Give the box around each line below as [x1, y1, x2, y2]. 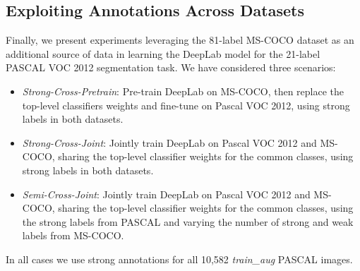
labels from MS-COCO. [22, 228, 124, 243]
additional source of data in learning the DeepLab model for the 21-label [6, 46, 320, 61]
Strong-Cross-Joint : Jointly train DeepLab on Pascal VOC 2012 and [22, 135, 317, 150]
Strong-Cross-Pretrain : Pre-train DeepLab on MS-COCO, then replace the [22, 83, 344, 98]
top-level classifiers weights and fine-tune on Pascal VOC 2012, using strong [22, 97, 350, 112]
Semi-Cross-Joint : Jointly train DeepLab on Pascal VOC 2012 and [22, 186, 311, 201]
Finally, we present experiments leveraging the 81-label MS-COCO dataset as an [6, 32, 354, 47]
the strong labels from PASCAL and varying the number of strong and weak [22, 214, 354, 229]
